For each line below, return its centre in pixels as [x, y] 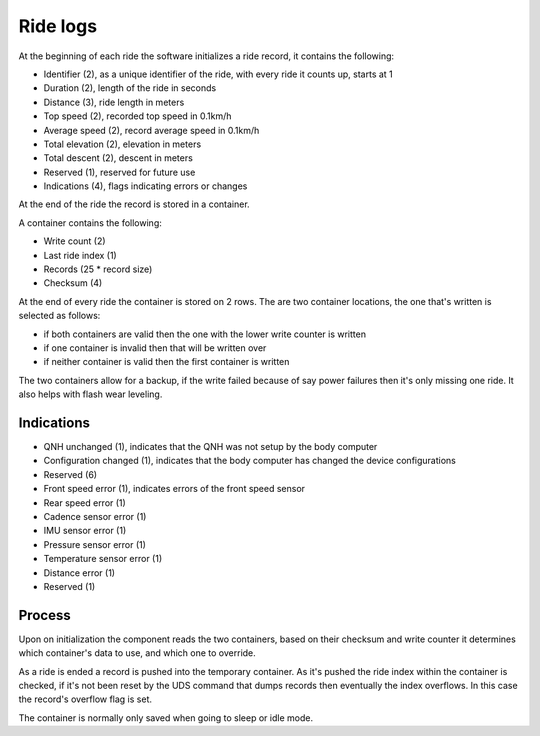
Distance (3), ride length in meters [114, 102]
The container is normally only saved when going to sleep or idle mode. [166, 717]
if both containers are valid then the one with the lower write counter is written [205, 334]
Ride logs [58, 26]
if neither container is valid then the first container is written [166, 362]
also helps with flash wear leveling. [90, 394]
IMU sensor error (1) [85, 531]
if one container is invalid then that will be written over [155, 347]
